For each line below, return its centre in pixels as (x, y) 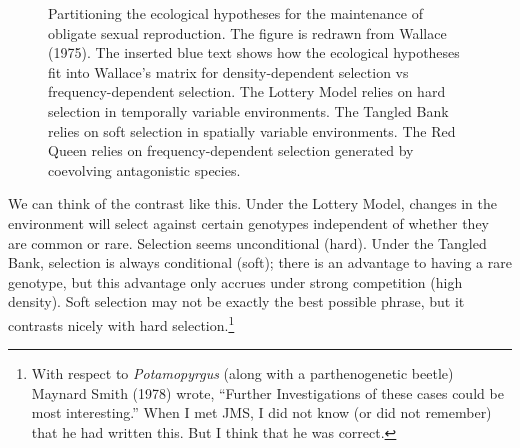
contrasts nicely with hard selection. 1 (121, 323)
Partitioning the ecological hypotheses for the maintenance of (235, 13)
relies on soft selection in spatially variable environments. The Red (252, 130)
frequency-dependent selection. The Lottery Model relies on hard (247, 91)
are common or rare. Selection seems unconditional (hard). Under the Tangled (247, 242)
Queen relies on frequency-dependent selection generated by (231, 150)
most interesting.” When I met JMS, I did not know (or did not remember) (261, 412)
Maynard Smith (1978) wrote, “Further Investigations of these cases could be (267, 392)
